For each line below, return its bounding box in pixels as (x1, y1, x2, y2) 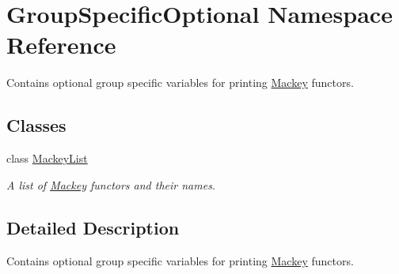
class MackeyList (6, 150, 88, 167)
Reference (6, 28, 116, 61)
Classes (6, 113, 66, 137)
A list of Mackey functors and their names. (6, 176, 216, 193)
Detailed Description (6, 215, 180, 239)
